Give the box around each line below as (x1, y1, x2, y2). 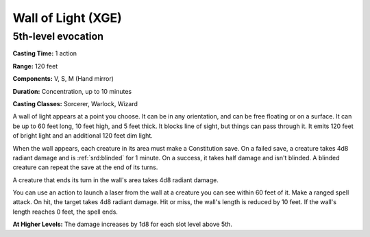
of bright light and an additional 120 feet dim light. (12, 132, 153, 140)
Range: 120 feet (12, 62, 58, 70)
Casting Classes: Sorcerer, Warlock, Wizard (12, 99, 138, 108)
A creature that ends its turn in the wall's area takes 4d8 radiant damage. (12, 175, 219, 184)
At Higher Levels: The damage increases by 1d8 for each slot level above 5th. (12, 220, 233, 229)
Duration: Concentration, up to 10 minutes (12, 87, 132, 95)
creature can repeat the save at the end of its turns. (12, 163, 158, 171)
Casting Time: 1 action (12, 49, 77, 58)
